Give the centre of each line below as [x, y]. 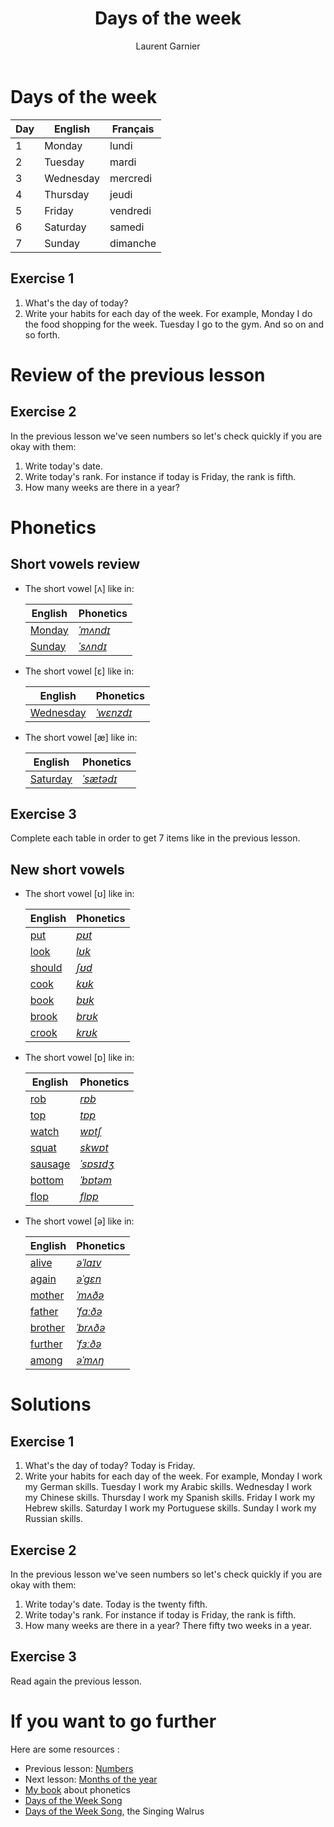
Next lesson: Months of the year [91, 1779]
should [46, 968]
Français [133, 129]
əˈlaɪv [89, 1263]
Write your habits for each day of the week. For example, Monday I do [168, 313]
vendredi [130, 210]
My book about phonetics [77, 1789]
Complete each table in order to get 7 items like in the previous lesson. [155, 838]
